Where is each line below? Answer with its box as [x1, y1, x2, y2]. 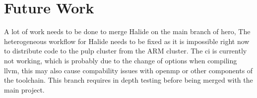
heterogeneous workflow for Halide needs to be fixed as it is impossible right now [4, 36, 250, 46]
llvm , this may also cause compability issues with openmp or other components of [4, 65, 253, 75]
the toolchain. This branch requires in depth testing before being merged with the [4, 75, 253, 85]
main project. [4, 84, 45, 95]
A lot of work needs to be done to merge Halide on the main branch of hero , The [4, 26, 251, 37]
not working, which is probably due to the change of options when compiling [4, 55, 237, 65]
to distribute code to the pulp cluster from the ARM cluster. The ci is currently [4, 46, 247, 56]
